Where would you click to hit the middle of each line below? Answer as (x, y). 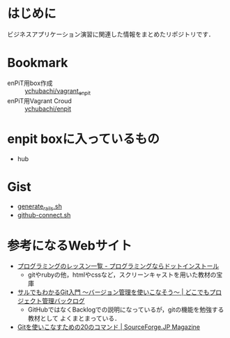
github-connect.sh (44, 215)
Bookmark (38, 63)
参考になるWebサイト (70, 246)
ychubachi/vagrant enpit (58, 92)
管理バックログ (63, 301)
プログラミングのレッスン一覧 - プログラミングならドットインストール (118, 266)
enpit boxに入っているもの (84, 139)
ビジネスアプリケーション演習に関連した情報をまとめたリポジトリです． (111, 34)
